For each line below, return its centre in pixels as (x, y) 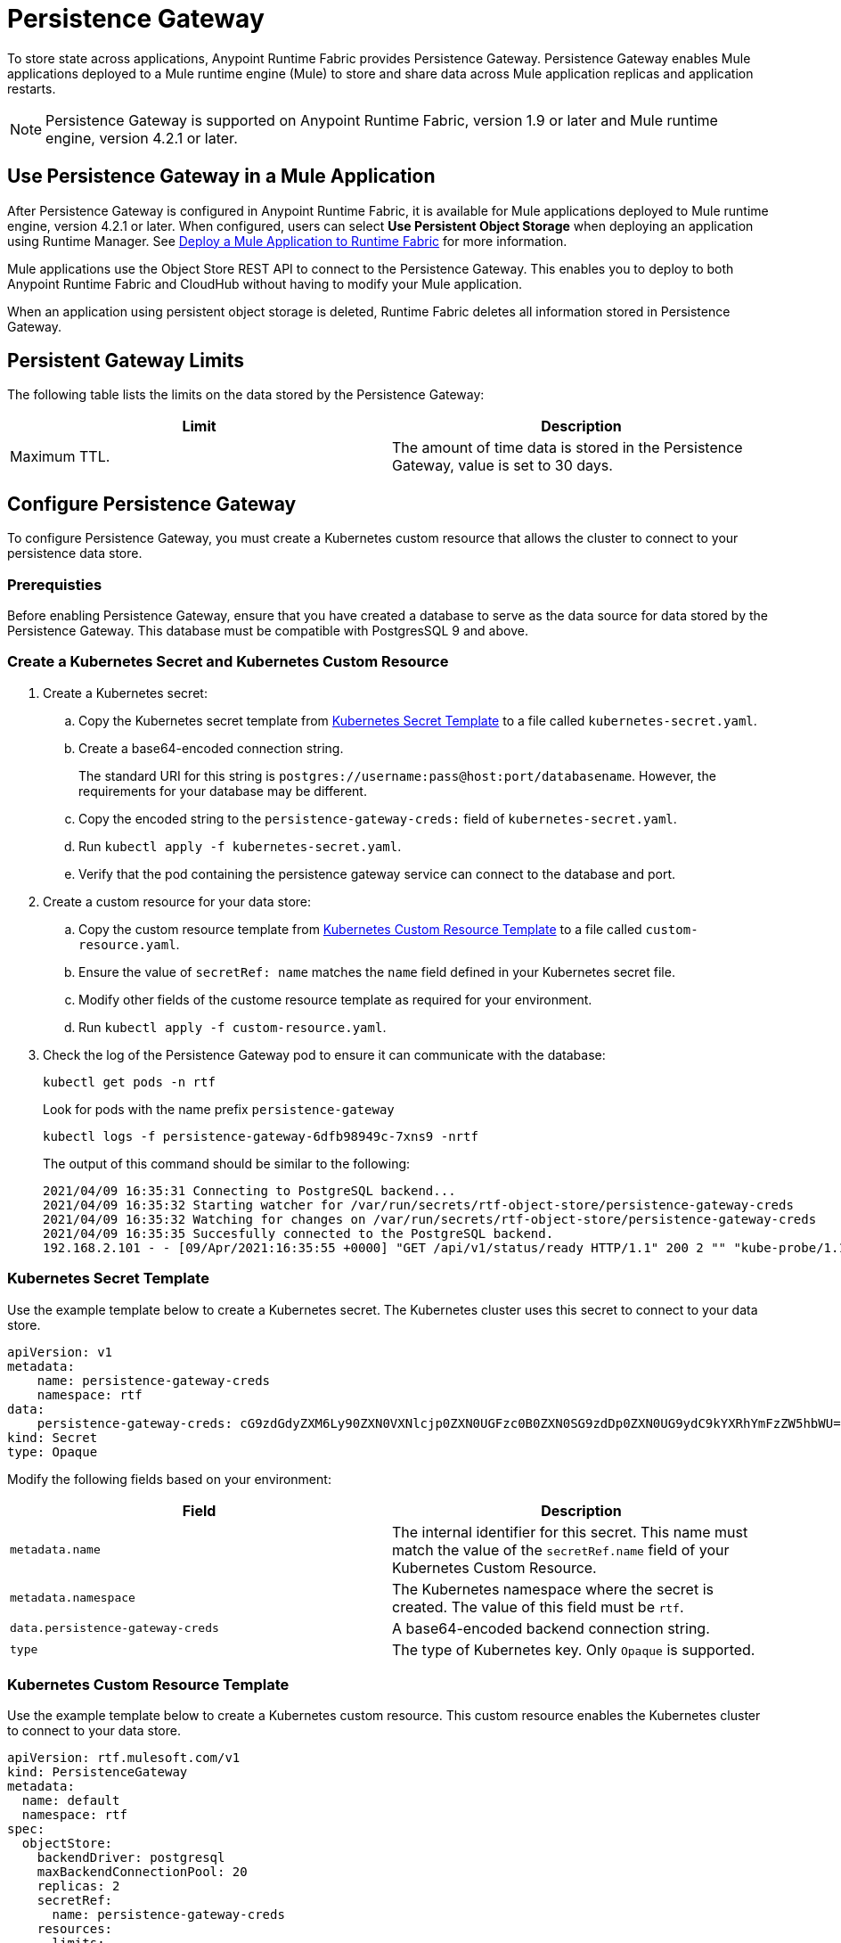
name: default (71, 1801)
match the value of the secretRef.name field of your (561, 1549)
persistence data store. (75, 553)
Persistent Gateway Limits (126, 361)
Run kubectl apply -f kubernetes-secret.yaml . (240, 846)
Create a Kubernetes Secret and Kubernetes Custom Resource (228, 662)
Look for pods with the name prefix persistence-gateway (219, 1109)
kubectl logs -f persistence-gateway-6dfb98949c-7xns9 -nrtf (261, 1136)
